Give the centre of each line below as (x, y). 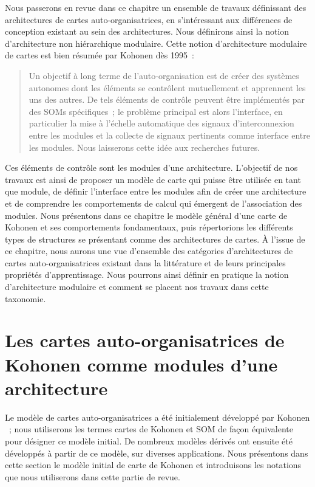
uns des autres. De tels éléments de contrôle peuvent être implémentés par (167, 99)
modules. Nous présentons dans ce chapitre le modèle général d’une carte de (146, 215)
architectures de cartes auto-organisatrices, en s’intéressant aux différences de (149, 19)
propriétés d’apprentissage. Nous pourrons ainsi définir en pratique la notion (147, 275)
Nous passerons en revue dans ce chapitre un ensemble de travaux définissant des (156, 7)
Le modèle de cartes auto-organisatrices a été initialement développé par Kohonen (157, 417)
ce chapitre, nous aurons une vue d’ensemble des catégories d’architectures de (149, 251)
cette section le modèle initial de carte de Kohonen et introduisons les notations (153, 465)
